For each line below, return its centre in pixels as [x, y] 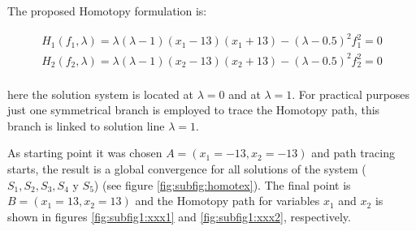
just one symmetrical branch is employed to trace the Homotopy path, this [194, 110]
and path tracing [353, 153]
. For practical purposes [351, 94]
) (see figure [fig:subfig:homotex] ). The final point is [222, 184]
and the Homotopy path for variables [227, 201]
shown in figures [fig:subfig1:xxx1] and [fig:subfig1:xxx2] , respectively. [179, 216]
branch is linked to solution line [86, 125]
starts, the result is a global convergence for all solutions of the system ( [187, 169]
